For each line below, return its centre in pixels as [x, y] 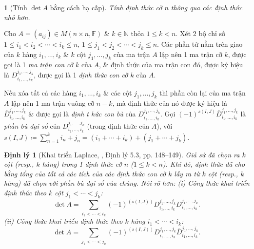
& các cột [118, 92]
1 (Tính [16, 7]
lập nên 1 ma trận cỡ [191, 54]
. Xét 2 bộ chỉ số [200, 33]
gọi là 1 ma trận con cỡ [39, 64]
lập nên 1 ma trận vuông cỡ [53, 103]
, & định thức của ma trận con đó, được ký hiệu [171, 64]
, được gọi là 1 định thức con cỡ [81, 75]
